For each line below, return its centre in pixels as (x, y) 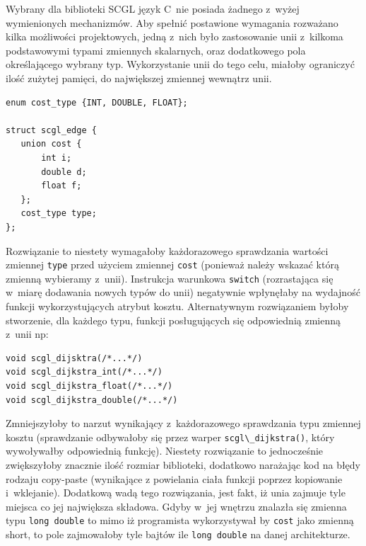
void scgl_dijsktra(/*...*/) (74, 358)
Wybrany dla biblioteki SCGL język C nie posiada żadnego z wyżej (153, 8)
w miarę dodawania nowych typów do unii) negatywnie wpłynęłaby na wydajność (183, 292)
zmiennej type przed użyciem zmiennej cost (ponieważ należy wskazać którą (172, 265)
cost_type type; (59, 214)
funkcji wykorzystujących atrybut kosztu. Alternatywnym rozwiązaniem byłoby (177, 306)
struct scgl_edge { (51, 130)
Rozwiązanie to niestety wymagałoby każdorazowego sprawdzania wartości (167, 250)
